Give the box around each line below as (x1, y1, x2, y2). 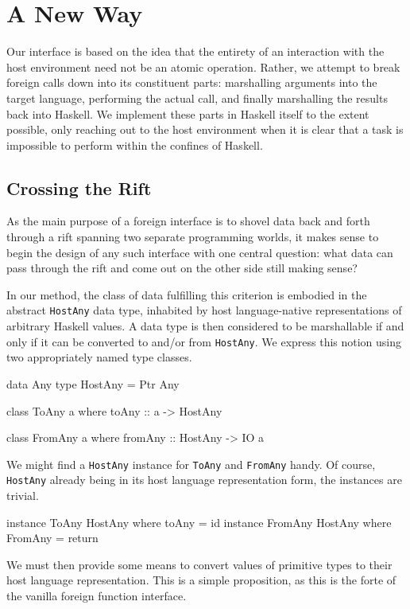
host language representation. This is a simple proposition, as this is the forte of (6, 572, 396, 588)
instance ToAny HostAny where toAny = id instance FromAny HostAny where (6, 513, 392, 530)
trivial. (6, 487, 39, 504)
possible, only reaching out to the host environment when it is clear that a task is (6, 121, 404, 138)
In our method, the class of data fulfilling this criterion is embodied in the (6, 286, 367, 303)
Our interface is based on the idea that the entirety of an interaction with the (6, 43, 385, 60)
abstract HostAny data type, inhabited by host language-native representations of (6, 302, 402, 318)
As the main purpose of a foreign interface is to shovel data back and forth (6, 213, 370, 229)
